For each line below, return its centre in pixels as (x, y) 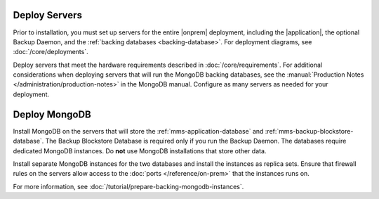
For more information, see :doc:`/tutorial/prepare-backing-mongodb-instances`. (128, 186)
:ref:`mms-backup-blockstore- (309, 131)
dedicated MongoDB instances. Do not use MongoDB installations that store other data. (140, 150)
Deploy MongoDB (52, 114)
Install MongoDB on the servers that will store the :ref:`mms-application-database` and (138, 131)
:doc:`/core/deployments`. (51, 52)
